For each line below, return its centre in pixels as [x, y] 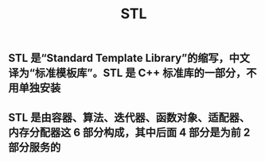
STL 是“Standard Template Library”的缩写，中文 [129, 58]
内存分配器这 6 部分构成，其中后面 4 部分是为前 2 [129, 132]
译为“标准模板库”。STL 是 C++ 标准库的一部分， [127, 73]
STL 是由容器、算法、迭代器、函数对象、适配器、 [129, 117]
